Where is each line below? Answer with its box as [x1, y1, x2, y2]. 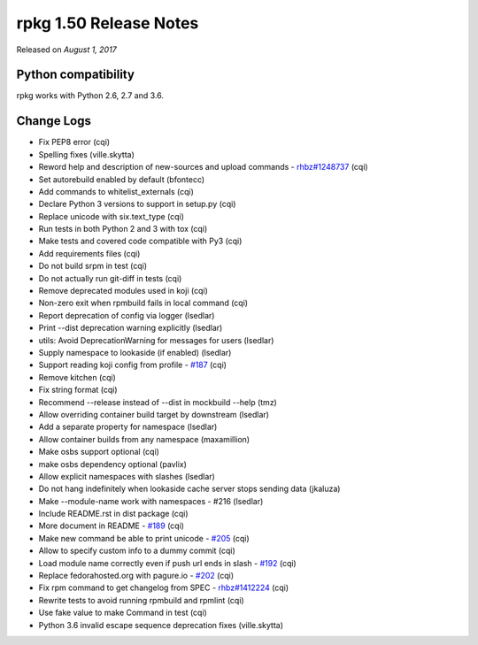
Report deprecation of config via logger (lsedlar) [38, 310, 215, 320]
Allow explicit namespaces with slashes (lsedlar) [38, 471, 216, 481]
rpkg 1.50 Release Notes [16, 13, 199, 33]
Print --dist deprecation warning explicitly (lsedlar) [38, 323, 223, 334]
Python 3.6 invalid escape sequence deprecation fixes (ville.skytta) [38, 619, 283, 630]
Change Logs [16, 113, 92, 128]
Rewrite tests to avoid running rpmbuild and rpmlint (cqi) [38, 595, 244, 605]
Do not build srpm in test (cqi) [38, 261, 148, 272]
